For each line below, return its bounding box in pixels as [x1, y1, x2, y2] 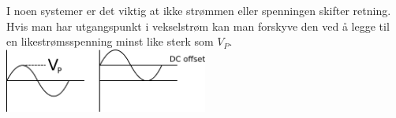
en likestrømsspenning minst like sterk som [6, 33, 214, 50]
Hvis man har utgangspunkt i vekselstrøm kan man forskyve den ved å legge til [6, 17, 390, 34]
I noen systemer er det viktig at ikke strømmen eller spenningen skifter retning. [6, 2, 391, 18]
